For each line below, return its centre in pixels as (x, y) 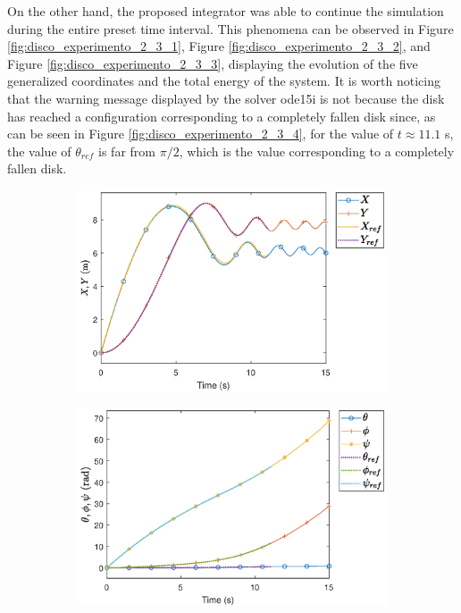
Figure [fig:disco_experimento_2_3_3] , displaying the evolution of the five (213, 63)
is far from (127, 151)
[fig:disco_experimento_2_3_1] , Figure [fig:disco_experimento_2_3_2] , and (219, 46)
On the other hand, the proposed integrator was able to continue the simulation (226, 11)
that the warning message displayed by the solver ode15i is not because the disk (226, 98)
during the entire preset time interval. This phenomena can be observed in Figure (230, 28)
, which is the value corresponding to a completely (317, 151)
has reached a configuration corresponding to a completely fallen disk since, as (222, 116)
